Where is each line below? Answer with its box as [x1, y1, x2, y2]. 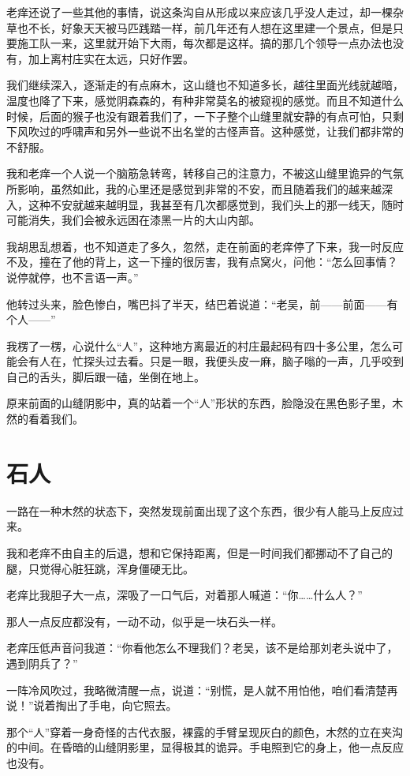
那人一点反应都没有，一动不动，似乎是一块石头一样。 [6, 613, 282, 629]
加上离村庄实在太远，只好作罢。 [28, 50, 194, 66]
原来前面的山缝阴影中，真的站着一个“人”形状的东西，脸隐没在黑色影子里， [6, 395, 393, 411]
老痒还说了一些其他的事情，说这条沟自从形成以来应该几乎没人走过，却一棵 [6, 4, 393, 20]
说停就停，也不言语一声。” [6, 268, 139, 285]
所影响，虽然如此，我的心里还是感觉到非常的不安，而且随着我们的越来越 [6, 180, 382, 197]
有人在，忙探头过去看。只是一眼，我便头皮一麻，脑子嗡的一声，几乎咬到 [28, 353, 404, 369]
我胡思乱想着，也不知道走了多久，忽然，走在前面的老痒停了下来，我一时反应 [6, 238, 404, 254]
